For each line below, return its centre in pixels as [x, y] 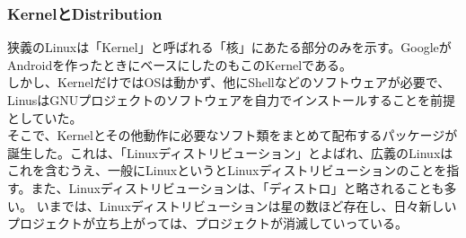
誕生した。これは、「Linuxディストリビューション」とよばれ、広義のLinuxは [230, 152]
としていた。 [45, 117]
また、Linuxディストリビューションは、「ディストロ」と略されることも [237, 187]
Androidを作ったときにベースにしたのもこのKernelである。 [180, 64]
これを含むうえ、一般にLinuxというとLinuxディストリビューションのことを [227, 170]
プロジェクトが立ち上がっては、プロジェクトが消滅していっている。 [207, 223]
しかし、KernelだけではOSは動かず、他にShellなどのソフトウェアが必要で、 [229, 82]
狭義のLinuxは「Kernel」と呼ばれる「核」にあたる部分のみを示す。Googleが [229, 47]
